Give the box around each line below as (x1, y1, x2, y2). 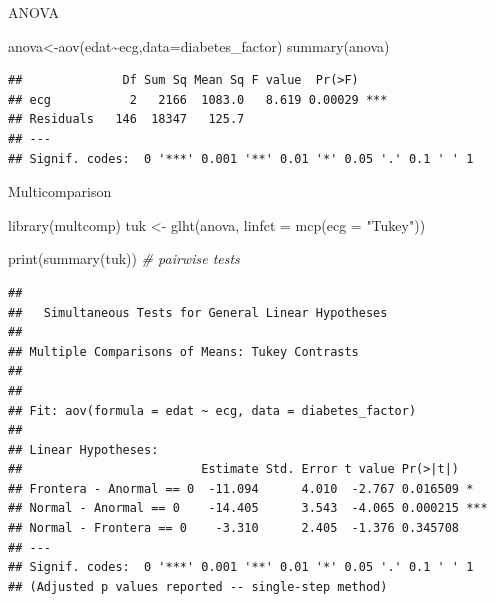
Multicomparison (8, 181, 112, 202)
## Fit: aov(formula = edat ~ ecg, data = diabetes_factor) (8, 403, 417, 418)
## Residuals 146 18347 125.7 (8, 112, 245, 127)
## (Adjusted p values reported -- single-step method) (8, 579, 388, 594)
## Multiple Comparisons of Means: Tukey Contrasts (8, 344, 359, 359)
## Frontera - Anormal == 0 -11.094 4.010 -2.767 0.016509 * (8, 481, 474, 496)
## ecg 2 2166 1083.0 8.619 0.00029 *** (8, 92, 388, 107)
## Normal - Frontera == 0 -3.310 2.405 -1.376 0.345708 (8, 521, 460, 536)
